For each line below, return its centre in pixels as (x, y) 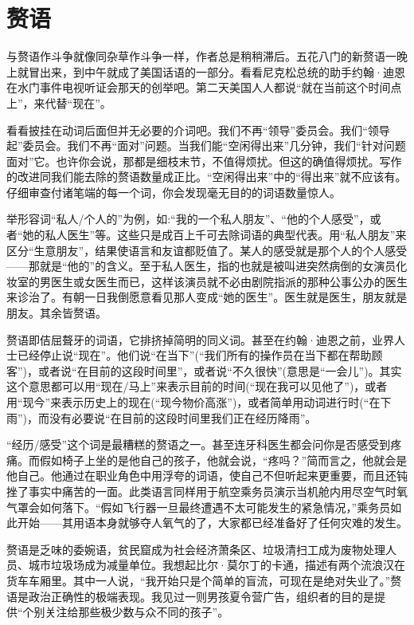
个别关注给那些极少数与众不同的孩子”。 (126, 612)
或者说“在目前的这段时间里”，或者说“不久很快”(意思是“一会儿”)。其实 (220, 370)
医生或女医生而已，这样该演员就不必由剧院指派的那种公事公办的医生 (229, 281)
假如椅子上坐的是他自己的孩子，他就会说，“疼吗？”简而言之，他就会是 (223, 460)
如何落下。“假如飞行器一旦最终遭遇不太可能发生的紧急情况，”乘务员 (215, 507)
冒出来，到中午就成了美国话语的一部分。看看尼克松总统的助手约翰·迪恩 (217, 71)
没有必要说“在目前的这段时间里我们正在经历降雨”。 (183, 417)
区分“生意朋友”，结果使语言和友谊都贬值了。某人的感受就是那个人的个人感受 (207, 250)
